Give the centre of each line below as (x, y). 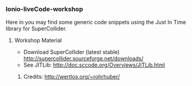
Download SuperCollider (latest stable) (72, 52)
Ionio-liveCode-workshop (44, 9)
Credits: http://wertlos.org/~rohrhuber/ (72, 77)
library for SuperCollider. (36, 28)
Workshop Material (38, 41)
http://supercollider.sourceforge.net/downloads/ (83, 59)
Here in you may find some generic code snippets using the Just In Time (96, 22)
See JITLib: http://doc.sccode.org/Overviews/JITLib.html (94, 65)
